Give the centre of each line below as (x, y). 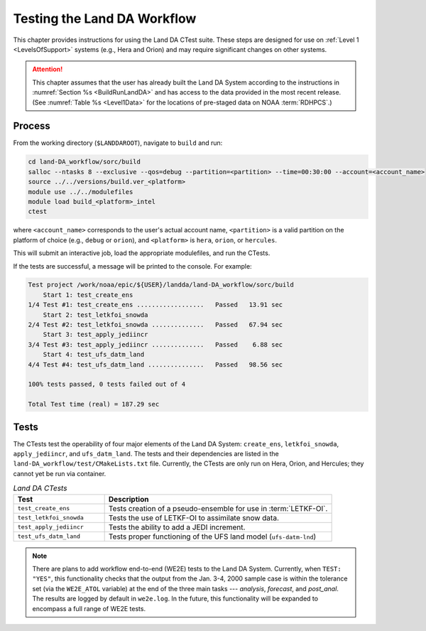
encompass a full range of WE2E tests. (89, 608)
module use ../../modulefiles (81, 192)
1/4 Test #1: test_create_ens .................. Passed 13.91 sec (155, 305)
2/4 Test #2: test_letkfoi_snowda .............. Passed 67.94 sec (155, 325)
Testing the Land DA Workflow (105, 18)
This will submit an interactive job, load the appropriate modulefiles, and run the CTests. (142, 253)
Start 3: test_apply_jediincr (95, 335)
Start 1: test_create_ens (88, 295)
